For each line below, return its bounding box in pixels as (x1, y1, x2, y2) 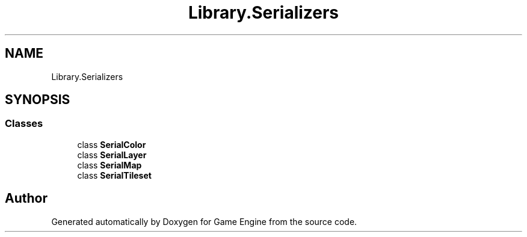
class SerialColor (77, 139, 146, 150)
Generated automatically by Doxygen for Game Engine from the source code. (51, 216, 357, 227)
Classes (5, 117, 43, 130)
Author (5, 191, 48, 206)
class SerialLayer (77, 149, 147, 160)
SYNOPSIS (5, 92, 70, 108)
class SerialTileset (77, 170, 152, 180)
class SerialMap (77, 159, 142, 170)
